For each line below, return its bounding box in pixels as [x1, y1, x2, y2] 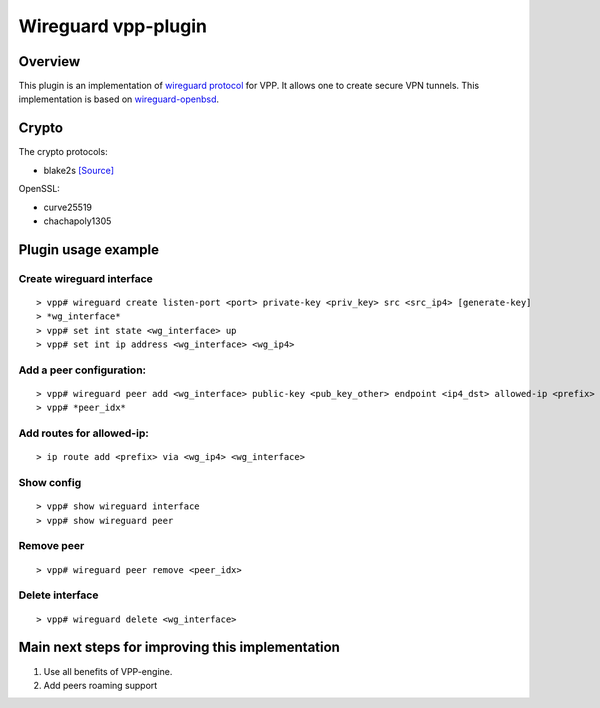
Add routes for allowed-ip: [18, 426, 149, 440]
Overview [18, 53, 81, 70]
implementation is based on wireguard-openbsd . [18, 93, 220, 105]
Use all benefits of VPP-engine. [43, 665, 173, 677]
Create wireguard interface [18, 271, 154, 285]
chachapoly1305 [43, 215, 112, 227]
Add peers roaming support [43, 679, 158, 691]
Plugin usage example [18, 241, 160, 258]
